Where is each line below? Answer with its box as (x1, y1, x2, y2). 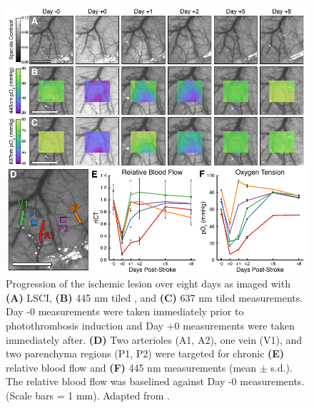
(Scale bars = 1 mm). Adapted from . (6, 388, 170, 403)
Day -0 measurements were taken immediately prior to (6, 304, 244, 319)
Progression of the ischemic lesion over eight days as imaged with (6, 276, 290, 291)
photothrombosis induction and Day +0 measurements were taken (6, 318, 295, 333)
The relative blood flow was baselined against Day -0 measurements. (6, 374, 305, 389)
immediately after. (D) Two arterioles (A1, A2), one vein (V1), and (6, 332, 303, 347)
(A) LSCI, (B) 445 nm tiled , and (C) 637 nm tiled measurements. (6, 290, 303, 305)
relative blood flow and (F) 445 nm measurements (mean (6, 359, 257, 374)
